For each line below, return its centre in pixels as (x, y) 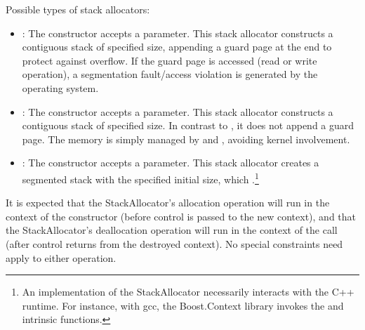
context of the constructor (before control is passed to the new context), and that (181, 216)
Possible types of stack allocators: (78, 9)
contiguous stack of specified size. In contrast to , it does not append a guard (188, 125)
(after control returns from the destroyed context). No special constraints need (174, 243)
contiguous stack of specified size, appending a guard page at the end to (177, 47)
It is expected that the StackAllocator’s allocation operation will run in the (168, 203)
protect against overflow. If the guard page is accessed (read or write (170, 60)
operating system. (60, 87)
